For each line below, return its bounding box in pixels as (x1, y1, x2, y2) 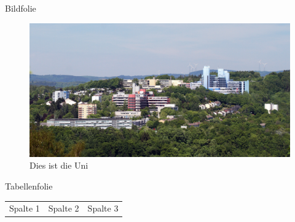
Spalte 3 (87, 202, 119, 215)
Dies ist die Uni (29, 159, 88, 172)
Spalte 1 (9, 202, 40, 215)
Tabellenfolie (5, 179, 53, 192)
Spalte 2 (48, 202, 79, 215)
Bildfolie (5, 2, 36, 14)
